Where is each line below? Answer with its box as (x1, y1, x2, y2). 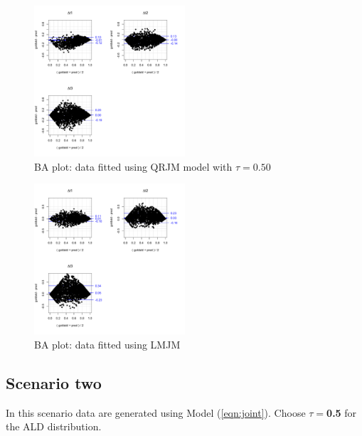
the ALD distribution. (6, 419, 102, 434)
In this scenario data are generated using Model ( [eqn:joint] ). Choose (6, 405, 306, 420)
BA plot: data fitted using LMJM (34, 336, 181, 351)
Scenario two (6, 371, 102, 393)
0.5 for (326, 405, 357, 420)
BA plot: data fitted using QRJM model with (34, 159, 233, 174)
